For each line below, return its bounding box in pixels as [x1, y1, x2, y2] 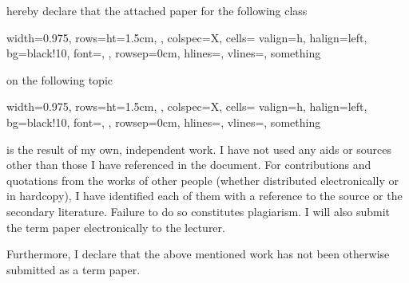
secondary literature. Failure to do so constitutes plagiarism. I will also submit [6, 202, 391, 219]
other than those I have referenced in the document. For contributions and [6, 156, 371, 173]
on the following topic [6, 71, 113, 88]
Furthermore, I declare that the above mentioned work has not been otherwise [6, 246, 390, 262]
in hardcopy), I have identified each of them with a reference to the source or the [6, 187, 403, 204]
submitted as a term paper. [6, 261, 141, 277]
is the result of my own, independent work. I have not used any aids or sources [6, 140, 392, 157]
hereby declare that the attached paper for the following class [6, 2, 308, 18]
